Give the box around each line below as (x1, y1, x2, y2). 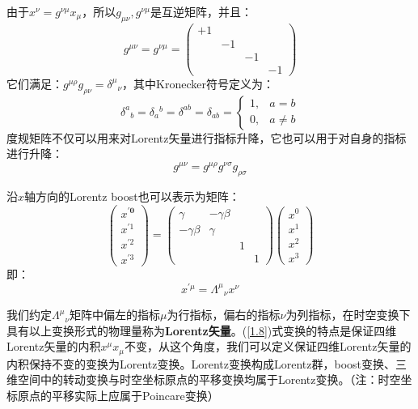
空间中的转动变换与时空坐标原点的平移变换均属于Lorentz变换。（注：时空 (17, 371, 401, 388)
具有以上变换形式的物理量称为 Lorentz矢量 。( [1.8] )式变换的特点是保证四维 (6, 322, 397, 339)
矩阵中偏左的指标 (70, 306, 161, 323)
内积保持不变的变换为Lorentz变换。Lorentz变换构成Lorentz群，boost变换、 (6, 355, 396, 372)
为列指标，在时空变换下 (285, 306, 411, 323)
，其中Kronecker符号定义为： (122, 75, 274, 92)
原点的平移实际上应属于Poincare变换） (17, 386, 219, 403)
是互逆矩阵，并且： (150, 3, 252, 19)
